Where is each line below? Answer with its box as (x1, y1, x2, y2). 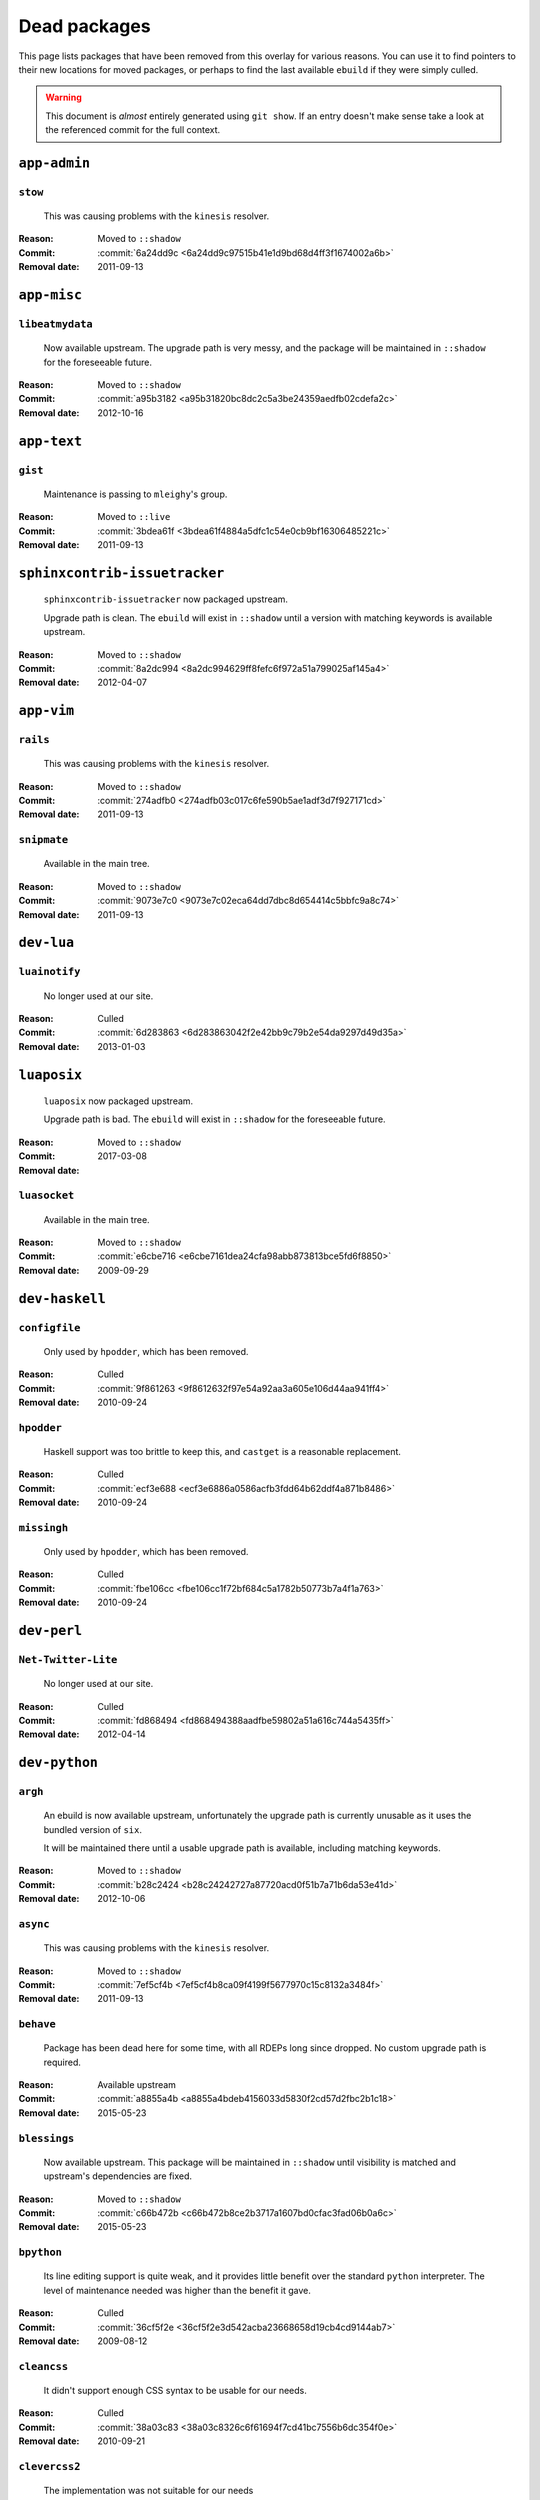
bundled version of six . (43, 1823, 143, 1835)
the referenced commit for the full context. (45, 124, 221, 136)
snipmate (18, 833, 69, 847)
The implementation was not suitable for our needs (43, 2484, 254, 2496)
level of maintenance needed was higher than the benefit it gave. (43, 2284, 312, 2296)
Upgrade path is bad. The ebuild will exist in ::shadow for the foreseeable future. (43, 1113, 386, 1125)
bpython (18, 2246, 62, 2259)
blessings (18, 2131, 75, 2145)
